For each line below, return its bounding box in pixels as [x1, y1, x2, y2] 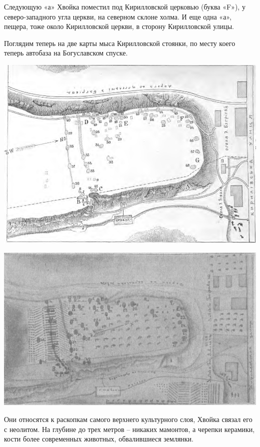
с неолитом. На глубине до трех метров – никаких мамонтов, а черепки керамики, [4, 423, 255, 434]
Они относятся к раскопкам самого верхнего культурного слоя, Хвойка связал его [4, 414, 252, 424]
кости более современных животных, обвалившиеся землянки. [4, 433, 194, 444]
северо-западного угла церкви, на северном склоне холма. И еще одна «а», [4, 11, 231, 21]
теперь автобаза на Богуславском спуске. [4, 47, 128, 58]
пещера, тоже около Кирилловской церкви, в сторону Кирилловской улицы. [4, 21, 234, 31]
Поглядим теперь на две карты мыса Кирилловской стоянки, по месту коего [4, 37, 235, 48]
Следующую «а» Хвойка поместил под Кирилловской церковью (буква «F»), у [4, 1, 245, 11]
